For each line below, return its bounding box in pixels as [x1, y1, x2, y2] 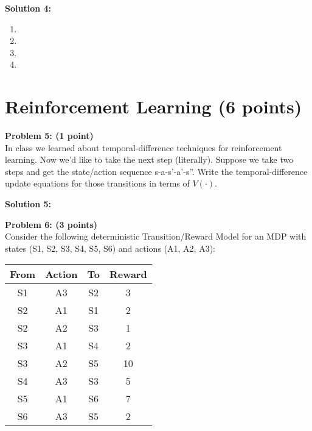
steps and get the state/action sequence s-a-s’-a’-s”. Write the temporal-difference [5, 165, 308, 177]
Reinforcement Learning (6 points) [5, 94, 302, 119]
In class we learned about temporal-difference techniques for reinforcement [5, 141, 282, 154]
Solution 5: [5, 198, 52, 210]
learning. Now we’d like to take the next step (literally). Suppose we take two [5, 153, 294, 166]
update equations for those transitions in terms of [5, 177, 190, 190]
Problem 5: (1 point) [5, 129, 94, 142]
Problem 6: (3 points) [5, 218, 98, 230]
